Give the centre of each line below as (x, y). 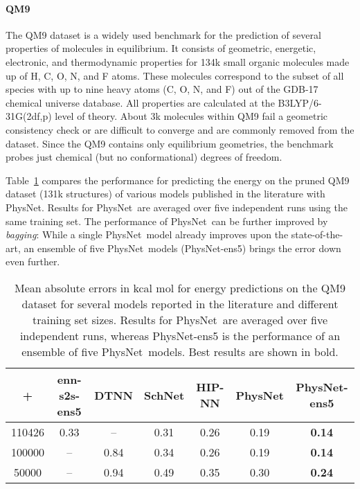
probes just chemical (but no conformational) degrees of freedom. (144, 157)
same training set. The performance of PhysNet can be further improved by (167, 221)
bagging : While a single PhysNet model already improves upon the (147, 234)
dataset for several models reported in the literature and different (180, 303)
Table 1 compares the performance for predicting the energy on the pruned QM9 (178, 180)
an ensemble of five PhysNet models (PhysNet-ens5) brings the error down (182, 248)
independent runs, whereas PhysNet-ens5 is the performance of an (180, 335)
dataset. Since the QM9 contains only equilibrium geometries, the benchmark (170, 143)
